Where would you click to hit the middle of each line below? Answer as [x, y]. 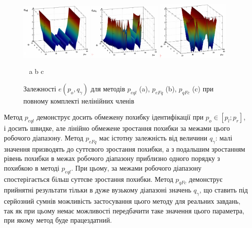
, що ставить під [224, 190]
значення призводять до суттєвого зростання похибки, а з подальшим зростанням [125, 149]
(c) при [203, 88]
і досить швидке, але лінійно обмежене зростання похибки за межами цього [117, 128]
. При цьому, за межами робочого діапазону [136, 167]
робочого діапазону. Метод [44, 137]
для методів [108, 88]
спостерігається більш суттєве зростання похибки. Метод [89, 179]
